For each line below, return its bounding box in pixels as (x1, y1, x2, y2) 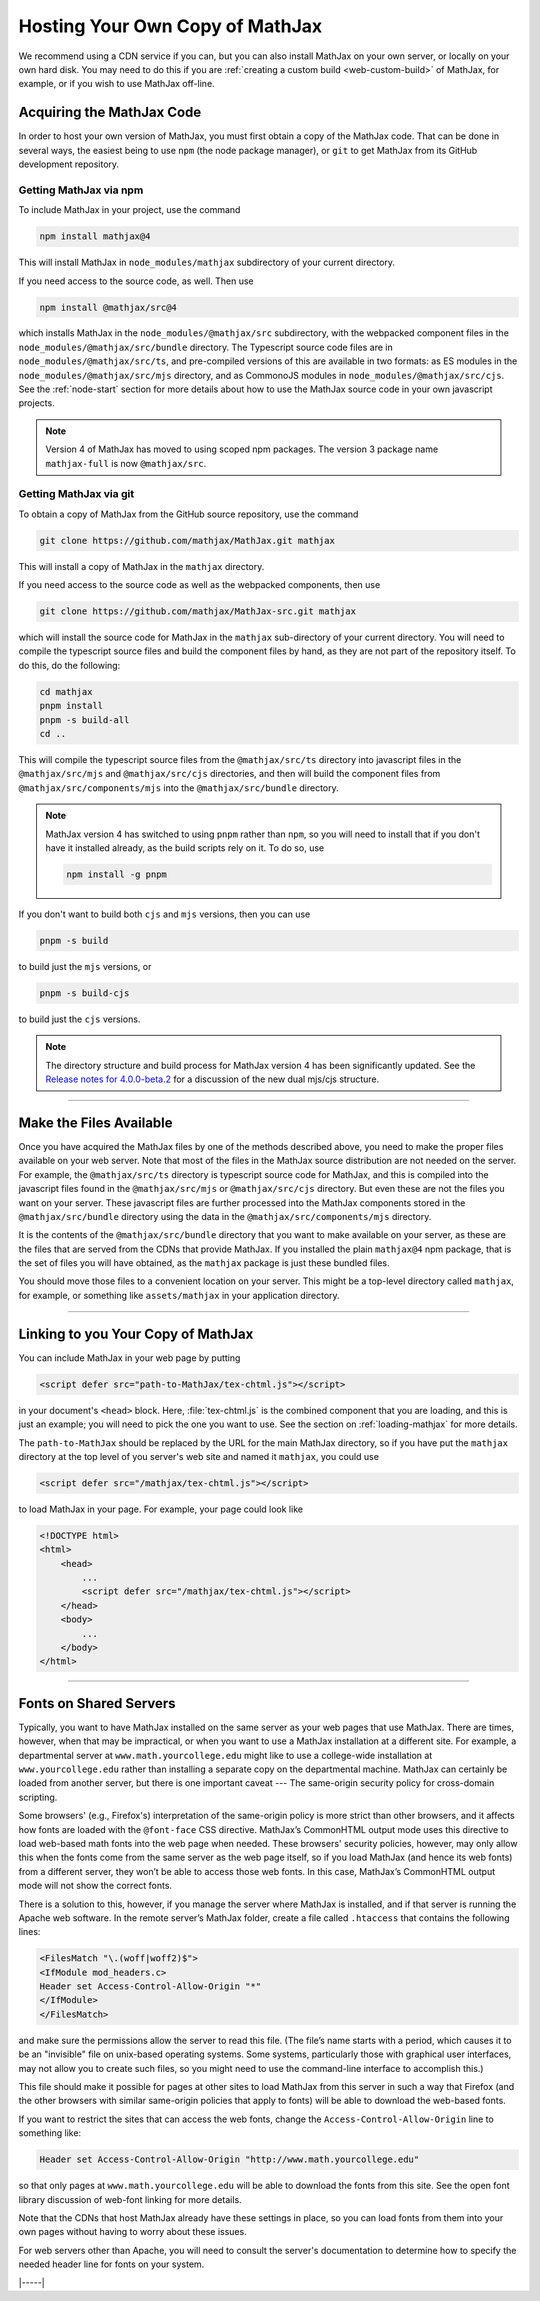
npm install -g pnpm (66, 868, 167, 880)
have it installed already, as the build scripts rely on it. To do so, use (45, 841, 325, 854)
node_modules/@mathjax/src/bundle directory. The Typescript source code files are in (18, 341, 394, 353)
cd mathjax (39, 686, 93, 697)
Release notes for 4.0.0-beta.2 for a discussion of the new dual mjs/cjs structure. (45, 1073, 380, 1085)
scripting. (18, 1791, 58, 1803)
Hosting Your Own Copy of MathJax (18, 15, 323, 37)
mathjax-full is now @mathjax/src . (45, 457, 207, 469)
